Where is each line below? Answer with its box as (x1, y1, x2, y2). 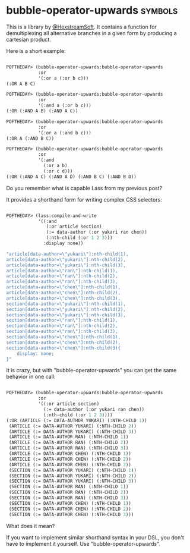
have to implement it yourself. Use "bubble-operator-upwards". (6, 540, 161, 547)
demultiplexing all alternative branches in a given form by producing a (6, 29, 177, 36)
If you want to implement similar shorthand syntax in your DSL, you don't (6, 533, 184, 541)
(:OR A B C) (6, 81, 36, 87)
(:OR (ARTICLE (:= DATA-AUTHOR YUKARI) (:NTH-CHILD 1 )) (6, 417, 147, 423)
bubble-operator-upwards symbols (6, 4, 178, 17)
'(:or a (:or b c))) (37, 75, 89, 81)
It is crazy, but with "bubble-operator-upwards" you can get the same (6, 367, 177, 374)
